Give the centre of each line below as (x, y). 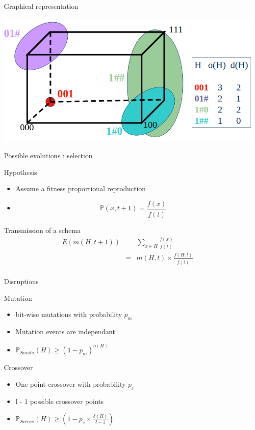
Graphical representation (41, 6)
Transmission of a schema (42, 230)
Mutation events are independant (65, 331)
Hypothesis (21, 172)
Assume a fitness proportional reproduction (81, 188)
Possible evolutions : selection (48, 156)
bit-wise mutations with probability (69, 314)
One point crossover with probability (71, 384)
